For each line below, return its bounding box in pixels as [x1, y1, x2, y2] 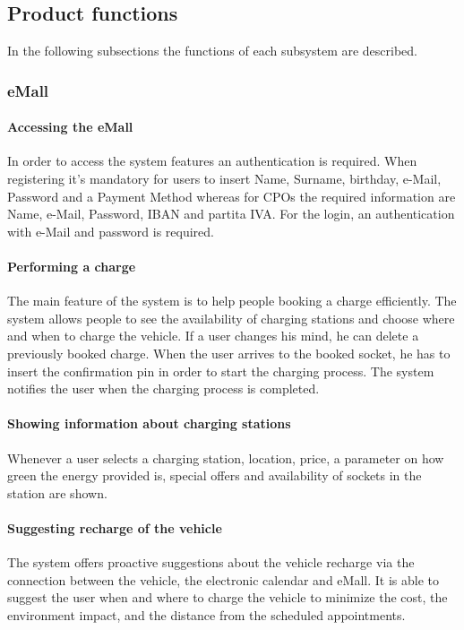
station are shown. [7, 483, 107, 502]
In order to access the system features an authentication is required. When [7, 151, 417, 170]
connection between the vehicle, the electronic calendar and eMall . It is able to [7, 570, 439, 589]
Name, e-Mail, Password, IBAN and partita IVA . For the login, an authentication [7, 204, 455, 223]
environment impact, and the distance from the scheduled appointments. [7, 605, 406, 624]
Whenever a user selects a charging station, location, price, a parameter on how [7, 448, 444, 467]
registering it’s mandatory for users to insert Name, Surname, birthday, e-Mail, [7, 169, 442, 188]
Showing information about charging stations [7, 414, 291, 433]
